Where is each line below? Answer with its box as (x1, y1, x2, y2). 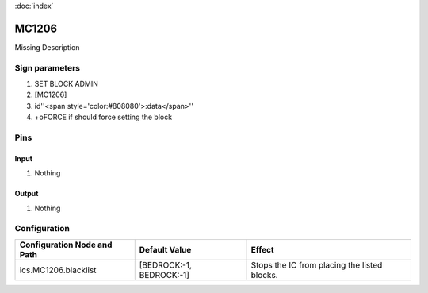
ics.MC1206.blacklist (19, 264, 97, 276)
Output (14, 189, 39, 199)
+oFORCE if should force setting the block (34, 112, 173, 122)
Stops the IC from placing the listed (250, 259, 383, 270)
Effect (250, 244, 274, 255)
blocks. (250, 269, 278, 280)
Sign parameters (14, 62, 81, 73)
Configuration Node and (19, 239, 113, 250)
